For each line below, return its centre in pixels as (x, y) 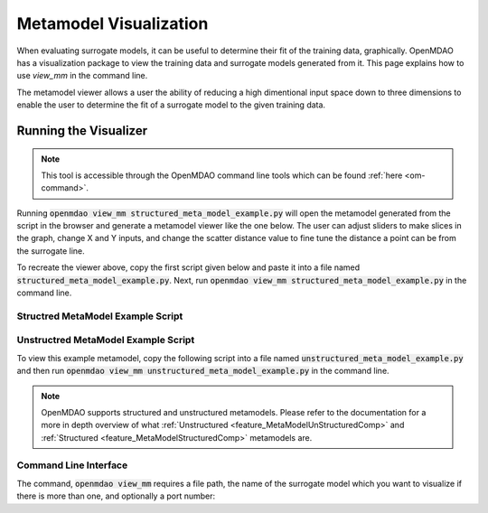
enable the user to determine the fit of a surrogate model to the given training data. (171, 105)
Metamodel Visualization (113, 23)
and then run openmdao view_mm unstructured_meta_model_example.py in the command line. (203, 371)
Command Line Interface (72, 465)
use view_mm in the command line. (82, 76)
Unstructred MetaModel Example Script (106, 340)
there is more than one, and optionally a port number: (116, 496)
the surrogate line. (51, 251)
